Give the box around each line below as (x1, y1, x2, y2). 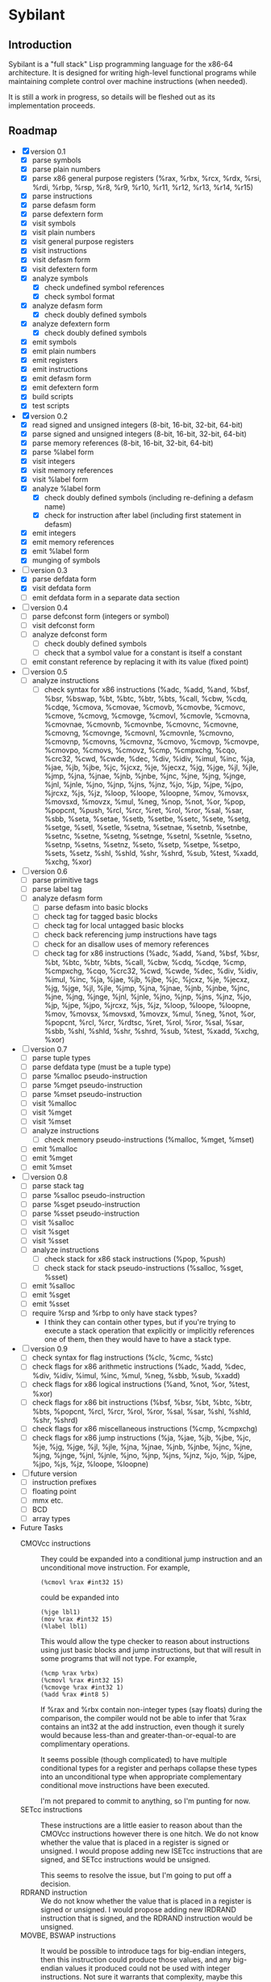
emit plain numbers (31, 346, 97, 356)
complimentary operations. (40, 1740, 131, 1748)
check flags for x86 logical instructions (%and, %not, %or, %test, (31, 1380, 250, 1390)
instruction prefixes (31, 1477, 97, 1486)
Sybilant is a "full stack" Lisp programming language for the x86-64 (8, 59, 234, 69)
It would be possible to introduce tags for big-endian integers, (40, 1946, 247, 1955)
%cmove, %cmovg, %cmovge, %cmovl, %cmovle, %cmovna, (44, 711, 251, 721)
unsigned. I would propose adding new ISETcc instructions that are (40, 1846, 263, 1856)
